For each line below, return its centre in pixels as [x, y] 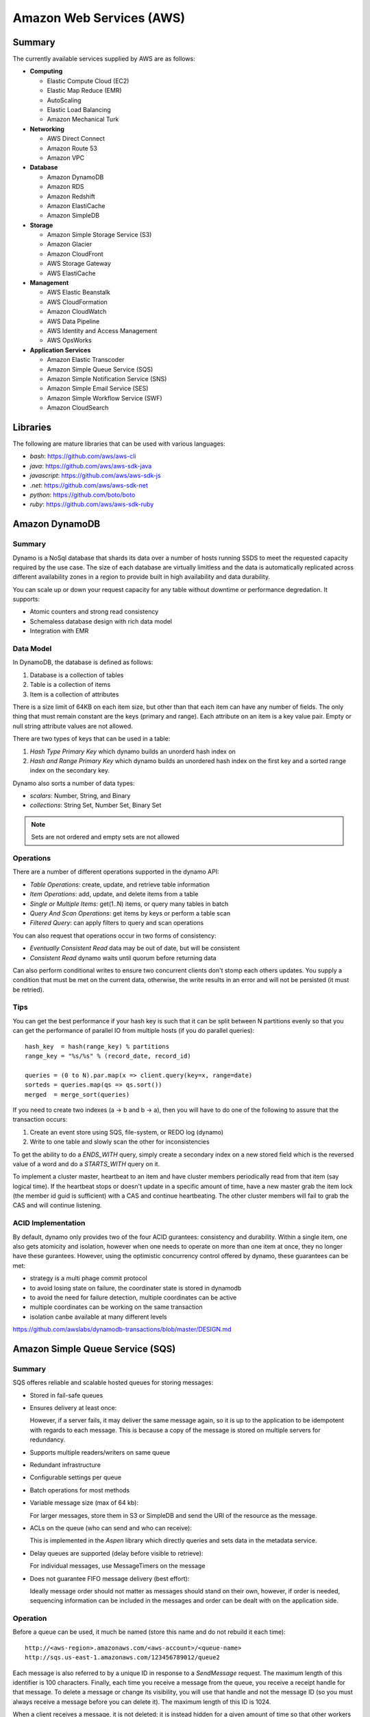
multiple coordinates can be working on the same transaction [116, 1307]
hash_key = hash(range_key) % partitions [97, 1046]
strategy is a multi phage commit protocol [88, 1278]
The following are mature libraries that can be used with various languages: [119, 444]
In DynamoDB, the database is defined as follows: [83, 662]
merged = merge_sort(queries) [77, 1094]
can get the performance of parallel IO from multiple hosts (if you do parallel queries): [134, 1031]
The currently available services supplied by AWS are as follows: [104, 59]
